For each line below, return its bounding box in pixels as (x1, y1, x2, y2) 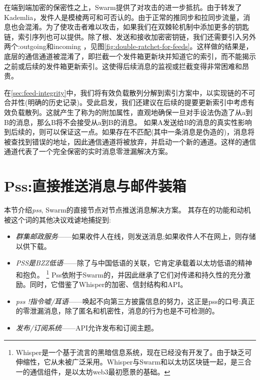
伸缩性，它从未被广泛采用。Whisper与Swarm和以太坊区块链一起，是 (15, 356, 237, 367)
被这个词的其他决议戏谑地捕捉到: (4, 214, 111, 224)
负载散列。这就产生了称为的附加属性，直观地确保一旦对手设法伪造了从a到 (10, 106, 252, 117)
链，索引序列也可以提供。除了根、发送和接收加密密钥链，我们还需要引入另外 (4, 31, 256, 41)
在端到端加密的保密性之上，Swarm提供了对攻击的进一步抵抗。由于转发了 (4, 2, 242, 12)
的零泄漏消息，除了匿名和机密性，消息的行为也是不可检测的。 (15, 305, 219, 316)
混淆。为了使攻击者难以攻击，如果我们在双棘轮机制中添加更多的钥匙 (24, 21, 249, 32)
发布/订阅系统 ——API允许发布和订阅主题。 (15, 322, 158, 333)
